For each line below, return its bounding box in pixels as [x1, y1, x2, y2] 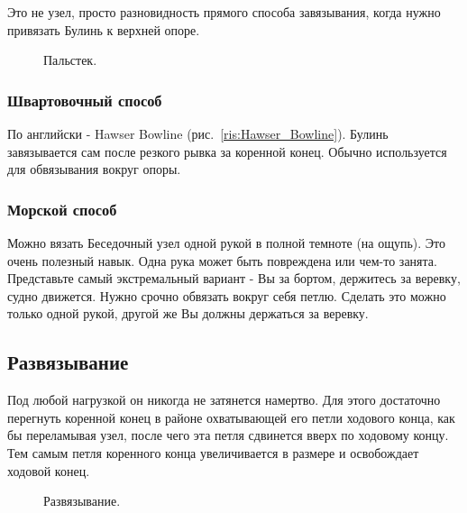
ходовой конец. [7, 461, 90, 480]
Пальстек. [43, 50, 97, 69]
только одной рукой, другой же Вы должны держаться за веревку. [7, 304, 369, 323]
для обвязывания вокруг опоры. [7, 160, 181, 179]
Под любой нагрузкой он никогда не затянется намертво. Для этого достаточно [7, 390, 441, 409]
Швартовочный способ [7, 88, 162, 111]
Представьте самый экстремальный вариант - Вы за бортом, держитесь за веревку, [7, 269, 461, 288]
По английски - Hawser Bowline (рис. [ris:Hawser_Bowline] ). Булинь [7, 124, 389, 142]
